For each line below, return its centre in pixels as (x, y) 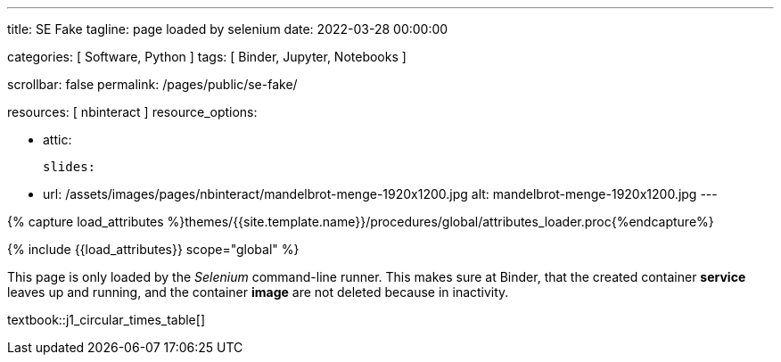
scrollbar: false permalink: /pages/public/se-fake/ (152, 84)
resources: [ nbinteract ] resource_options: (132, 112)
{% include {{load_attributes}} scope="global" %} (153, 249)
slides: (70, 167)
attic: (58, 140)
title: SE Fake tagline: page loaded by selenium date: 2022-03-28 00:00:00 (228, 29)
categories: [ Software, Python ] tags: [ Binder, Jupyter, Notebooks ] (207, 57)
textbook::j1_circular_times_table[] (106, 320)
